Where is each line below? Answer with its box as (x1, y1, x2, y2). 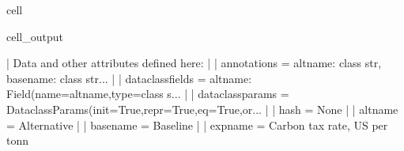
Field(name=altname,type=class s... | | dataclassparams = (6, 85, 289, 102)
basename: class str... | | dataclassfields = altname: (6, 70, 252, 86)
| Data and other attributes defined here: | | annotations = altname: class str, (6, 55, 382, 71)
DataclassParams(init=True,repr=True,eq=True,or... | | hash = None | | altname (6, 100, 398, 117)
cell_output (6, 28, 63, 44)
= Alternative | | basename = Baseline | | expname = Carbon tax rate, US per (6, 116, 388, 133)
